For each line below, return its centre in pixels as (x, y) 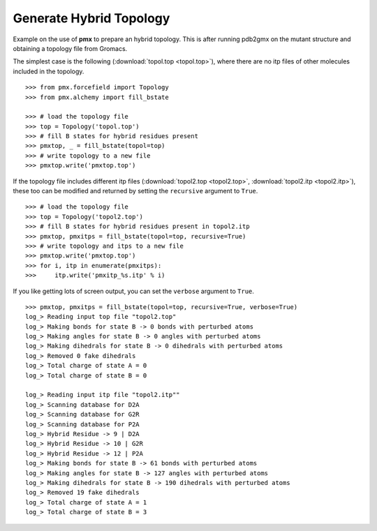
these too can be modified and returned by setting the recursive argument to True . (135, 191)
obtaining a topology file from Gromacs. (70, 48)
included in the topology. (49, 71)
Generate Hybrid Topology (91, 18)
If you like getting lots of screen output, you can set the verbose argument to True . (134, 291)
